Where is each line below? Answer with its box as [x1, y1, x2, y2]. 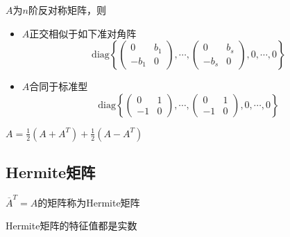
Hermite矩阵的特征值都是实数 [6, 218, 137, 233]
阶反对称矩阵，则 [28, 3, 106, 17]
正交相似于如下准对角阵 [29, 26, 137, 40]
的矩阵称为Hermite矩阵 [37, 195, 140, 209]
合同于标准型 [29, 79, 88, 94]
